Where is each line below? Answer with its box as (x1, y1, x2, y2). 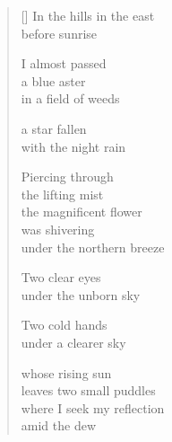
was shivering (21, 219, 95, 238)
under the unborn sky (21, 285, 141, 304)
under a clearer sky (21, 332, 126, 351)
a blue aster (21, 71, 86, 90)
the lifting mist (21, 184, 104, 203)
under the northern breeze (21, 237, 165, 256)
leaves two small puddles (21, 381, 156, 400)
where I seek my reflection (21, 398, 165, 417)
